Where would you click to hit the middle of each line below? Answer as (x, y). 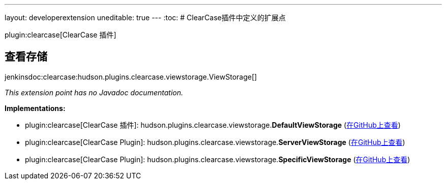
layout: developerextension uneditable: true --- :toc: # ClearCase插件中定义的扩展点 (145, 17)
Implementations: (35, 108)
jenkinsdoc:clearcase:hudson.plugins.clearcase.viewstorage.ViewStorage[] (131, 77)
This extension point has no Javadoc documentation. (94, 92)
